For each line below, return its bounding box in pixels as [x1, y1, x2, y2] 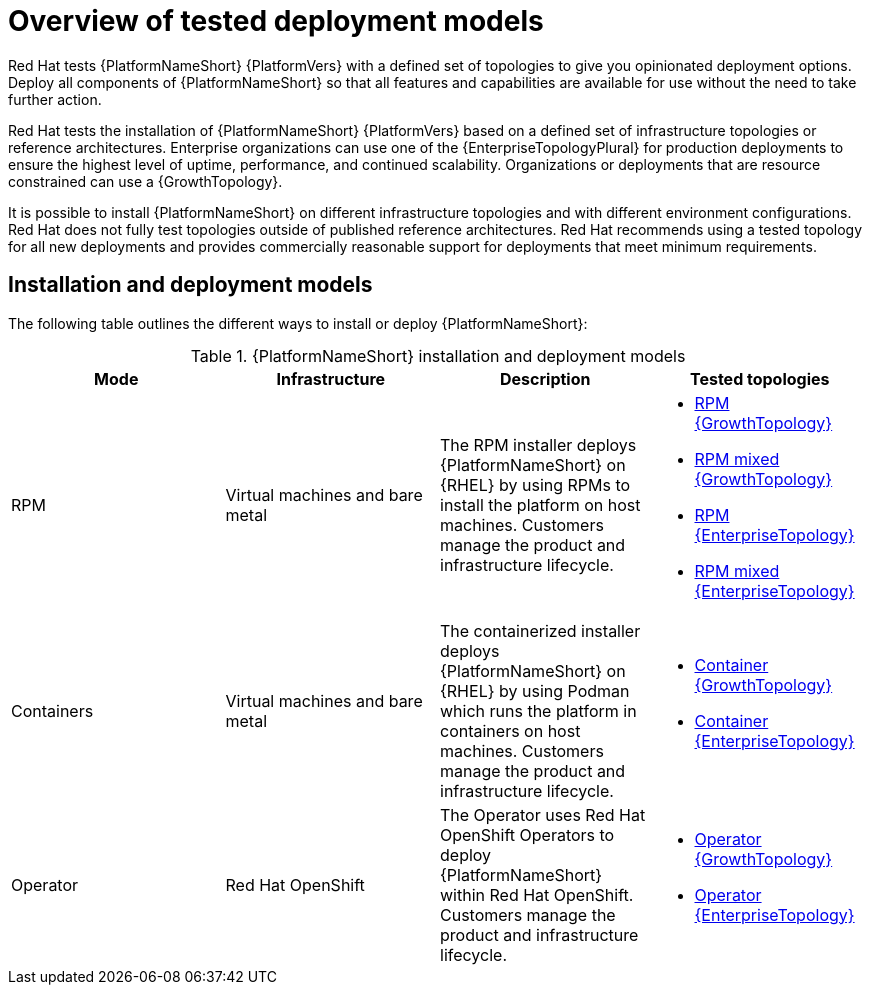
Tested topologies [689, 368, 830, 389]
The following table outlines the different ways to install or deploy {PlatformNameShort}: [8, 314, 588, 332]
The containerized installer [440, 620, 641, 641]
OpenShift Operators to [440, 824, 615, 845]
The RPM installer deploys [440, 434, 637, 455]
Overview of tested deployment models [8, 4, 544, 38]
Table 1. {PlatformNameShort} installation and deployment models [190, 345, 686, 366]
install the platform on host [440, 494, 641, 515]
